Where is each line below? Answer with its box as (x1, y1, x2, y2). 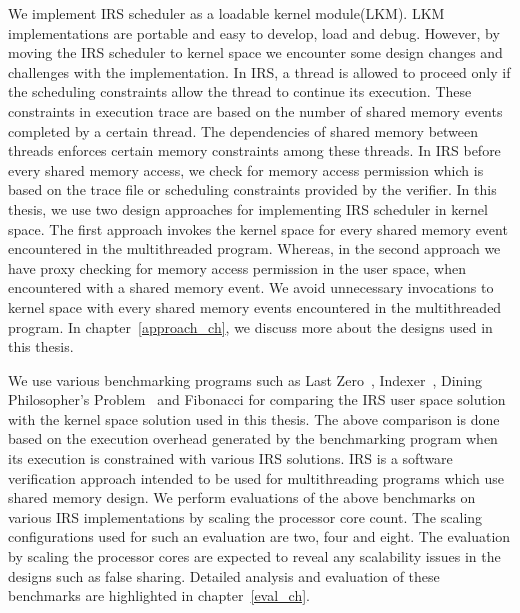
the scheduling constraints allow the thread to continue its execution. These (8, 81, 472, 102)
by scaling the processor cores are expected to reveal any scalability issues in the (8, 546, 501, 567)
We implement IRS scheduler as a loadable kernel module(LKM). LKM (8, 3, 445, 23)
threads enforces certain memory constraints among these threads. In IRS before (8, 140, 501, 161)
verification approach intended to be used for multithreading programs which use (8, 467, 504, 488)
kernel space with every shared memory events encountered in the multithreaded (8, 296, 502, 317)
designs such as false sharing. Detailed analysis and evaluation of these (8, 565, 440, 586)
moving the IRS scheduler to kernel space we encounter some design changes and (8, 42, 503, 63)
